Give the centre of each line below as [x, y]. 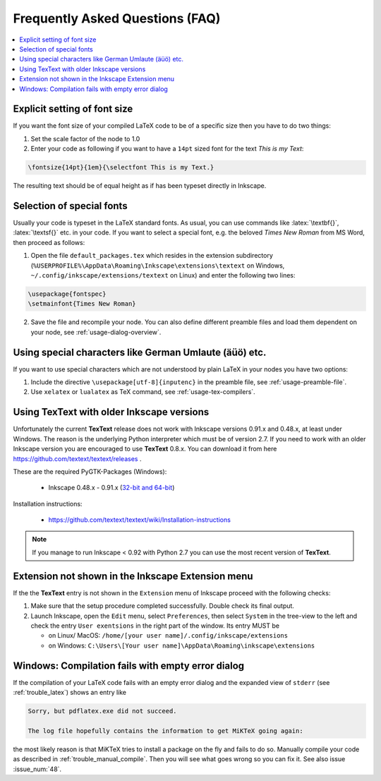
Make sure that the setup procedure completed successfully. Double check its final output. [162, 606]
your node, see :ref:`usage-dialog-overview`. [96, 332]
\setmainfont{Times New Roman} [82, 304]
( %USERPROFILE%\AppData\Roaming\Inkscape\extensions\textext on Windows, [158, 266]
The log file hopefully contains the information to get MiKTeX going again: [165, 731]
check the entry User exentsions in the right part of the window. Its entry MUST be [155, 626]
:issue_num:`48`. [37, 769]
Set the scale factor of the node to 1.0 [85, 138]
